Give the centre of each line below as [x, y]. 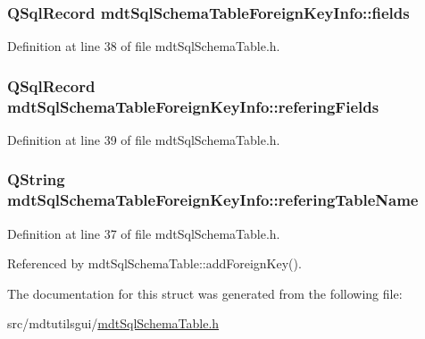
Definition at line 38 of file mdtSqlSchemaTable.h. [144, 46]
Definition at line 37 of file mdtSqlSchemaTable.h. [144, 233]
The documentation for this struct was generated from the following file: [205, 293]
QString [36, 179]
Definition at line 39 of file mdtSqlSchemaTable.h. [144, 139]
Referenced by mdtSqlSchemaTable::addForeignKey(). [154, 263]
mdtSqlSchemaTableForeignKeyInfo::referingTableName [213, 200]
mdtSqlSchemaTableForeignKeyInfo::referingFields [193, 106]
